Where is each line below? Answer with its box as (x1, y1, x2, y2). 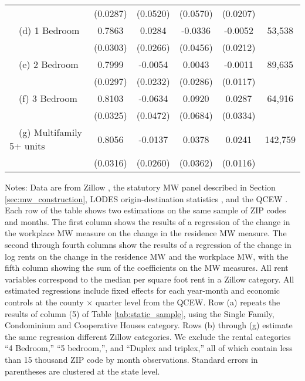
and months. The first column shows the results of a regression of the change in (5, 215, 290, 227)
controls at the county (5, 295, 84, 308)
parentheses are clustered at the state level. (5, 365, 160, 377)
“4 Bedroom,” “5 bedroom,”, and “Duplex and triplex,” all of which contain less (5, 342, 293, 354)
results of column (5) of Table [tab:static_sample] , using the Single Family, (5, 307, 274, 319)
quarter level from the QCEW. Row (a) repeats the (95, 295, 280, 308)
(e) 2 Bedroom (19, 57, 79, 71)
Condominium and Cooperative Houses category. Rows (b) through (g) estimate (5, 319, 293, 331)
